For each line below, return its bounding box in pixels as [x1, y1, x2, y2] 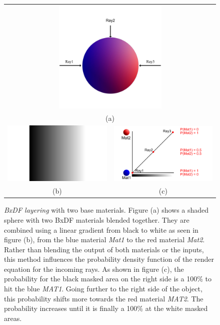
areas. [4, 312, 22, 323]
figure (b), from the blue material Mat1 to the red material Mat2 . [4, 234, 205, 245]
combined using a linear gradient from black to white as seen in [4, 224, 198, 235]
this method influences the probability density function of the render [4, 254, 214, 264]
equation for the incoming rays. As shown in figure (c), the [4, 263, 184, 274]
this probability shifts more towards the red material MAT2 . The [4, 293, 203, 303]
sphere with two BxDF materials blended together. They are [4, 214, 189, 225]
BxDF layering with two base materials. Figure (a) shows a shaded [4, 205, 209, 215]
